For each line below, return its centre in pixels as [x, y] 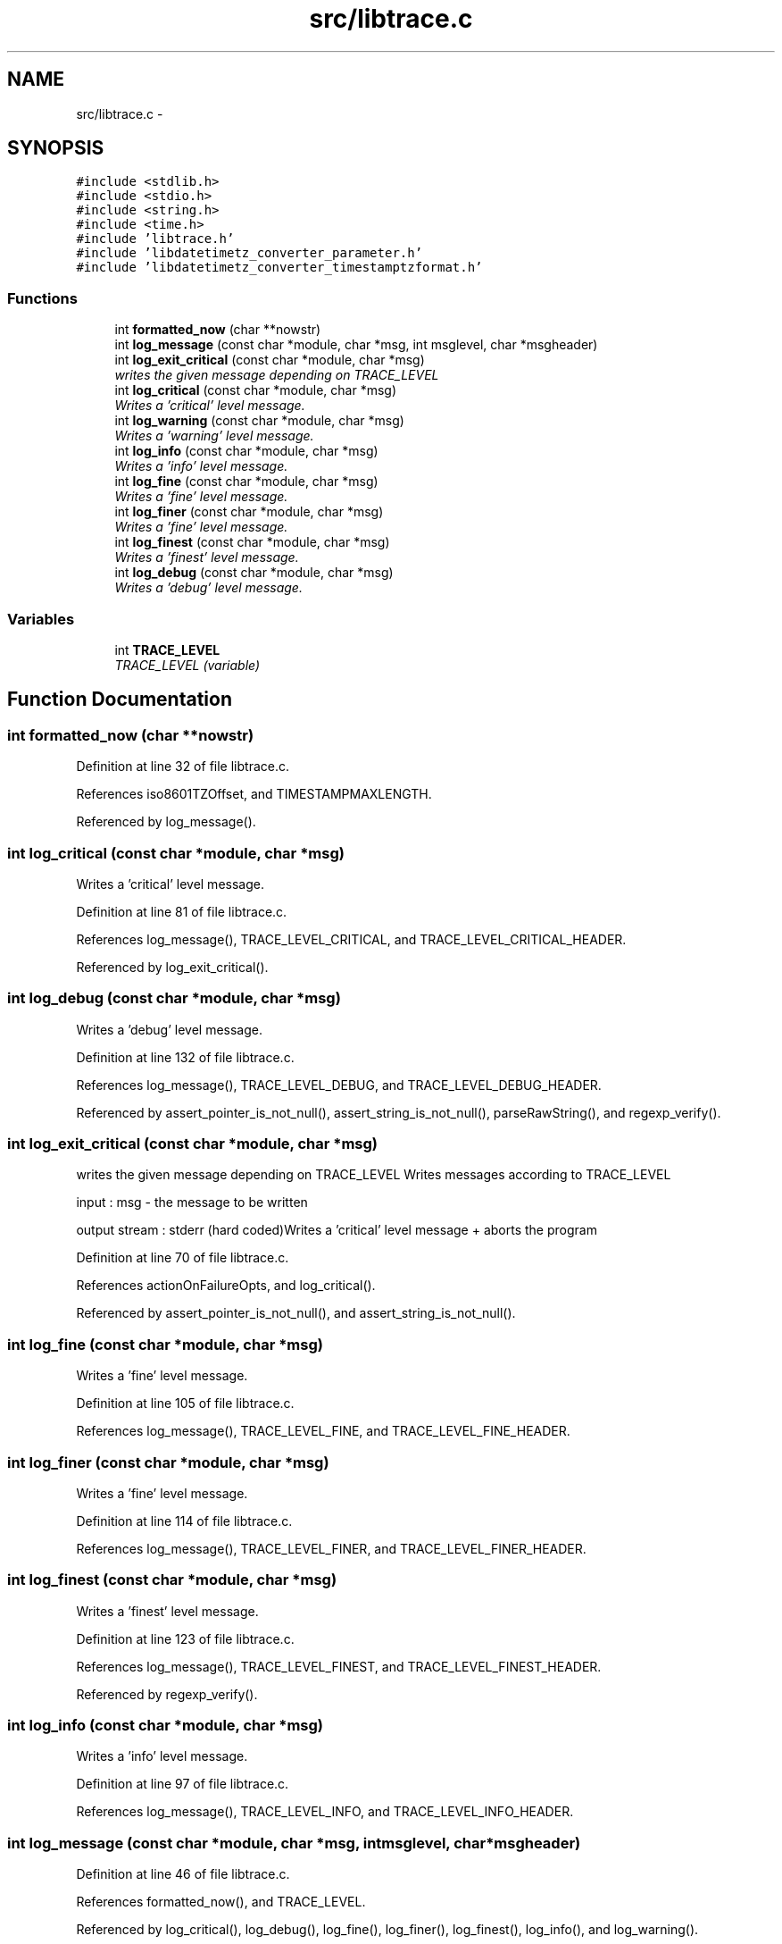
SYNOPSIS [56, 148]
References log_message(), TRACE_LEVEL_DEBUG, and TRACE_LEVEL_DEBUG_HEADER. [339, 1085]
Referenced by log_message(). [166, 822]
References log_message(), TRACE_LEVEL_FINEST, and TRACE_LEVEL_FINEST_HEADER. [339, 1666]
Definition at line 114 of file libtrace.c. [184, 1521]
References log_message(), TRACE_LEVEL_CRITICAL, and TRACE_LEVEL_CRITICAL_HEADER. [351, 939]
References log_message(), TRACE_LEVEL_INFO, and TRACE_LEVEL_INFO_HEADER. [325, 1812]
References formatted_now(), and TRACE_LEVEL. [221, 1902]
